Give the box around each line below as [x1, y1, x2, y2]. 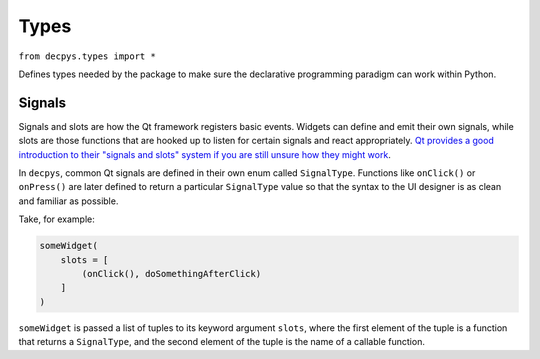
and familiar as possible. [18, 195, 119, 207]
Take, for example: [18, 213, 95, 225]
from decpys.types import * [18, 50, 157, 62]
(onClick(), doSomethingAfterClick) [81, 268, 262, 279]
